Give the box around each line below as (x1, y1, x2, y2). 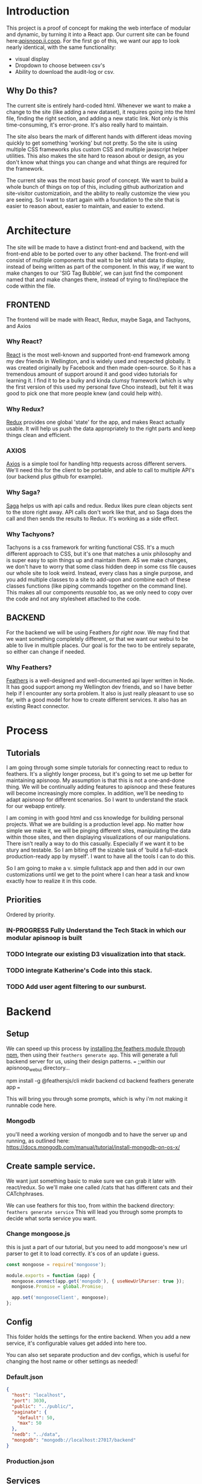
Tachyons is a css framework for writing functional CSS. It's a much (6, 543, 175, 551)
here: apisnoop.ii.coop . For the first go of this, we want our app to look (6, 37, 180, 44)
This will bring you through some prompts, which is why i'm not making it (6, 1095, 188, 1103)
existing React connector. (6, 703, 69, 710)
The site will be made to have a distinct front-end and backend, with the (6, 243, 185, 251)
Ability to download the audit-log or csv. (14, 68, 115, 75)
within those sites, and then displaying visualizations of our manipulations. (6, 833, 191, 841)
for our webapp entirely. (6, 803, 66, 810)
